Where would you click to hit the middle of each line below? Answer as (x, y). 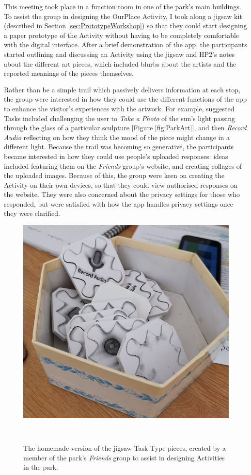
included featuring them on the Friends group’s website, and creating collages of (123, 166)
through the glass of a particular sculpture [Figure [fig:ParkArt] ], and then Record (125, 128)
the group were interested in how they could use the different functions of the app (125, 99)
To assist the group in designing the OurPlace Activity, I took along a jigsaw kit (123, 16)
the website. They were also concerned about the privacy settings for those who (122, 194)
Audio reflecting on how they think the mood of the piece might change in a (117, 137)
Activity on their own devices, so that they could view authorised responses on (121, 185)
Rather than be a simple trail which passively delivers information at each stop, (122, 89)
